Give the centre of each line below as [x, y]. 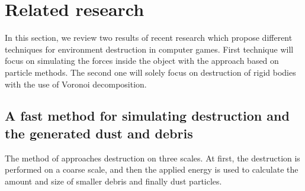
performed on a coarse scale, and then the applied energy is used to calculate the [152, 169]
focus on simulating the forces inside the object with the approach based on [142, 61]
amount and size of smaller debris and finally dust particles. [113, 181]
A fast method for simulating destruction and [147, 116]
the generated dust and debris [99, 133]
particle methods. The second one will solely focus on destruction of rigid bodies [150, 72]
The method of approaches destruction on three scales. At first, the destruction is [152, 158]
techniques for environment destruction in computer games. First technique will [149, 49]
